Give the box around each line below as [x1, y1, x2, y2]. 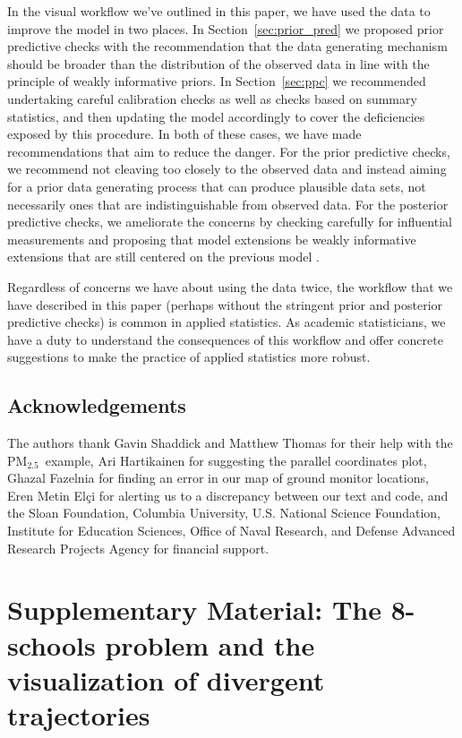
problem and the [105, 626, 315, 663]
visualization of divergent [7, 661, 325, 698]
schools [7, 626, 96, 663]
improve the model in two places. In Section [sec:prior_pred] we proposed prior [7, 19, 444, 38]
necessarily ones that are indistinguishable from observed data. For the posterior [7, 194, 449, 213]
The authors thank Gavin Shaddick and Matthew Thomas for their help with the [7, 433, 453, 452]
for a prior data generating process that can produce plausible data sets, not [7, 176, 426, 195]
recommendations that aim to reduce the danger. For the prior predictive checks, [7, 142, 450, 160]
